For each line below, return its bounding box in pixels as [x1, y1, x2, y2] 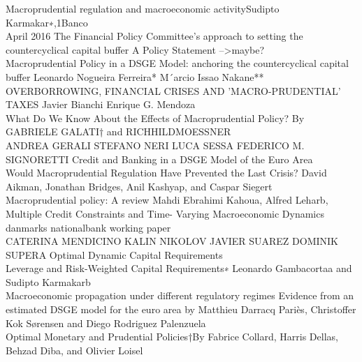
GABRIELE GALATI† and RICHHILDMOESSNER [6, 124, 231, 139]
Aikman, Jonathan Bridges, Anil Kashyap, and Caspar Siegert [6, 179, 273, 193]
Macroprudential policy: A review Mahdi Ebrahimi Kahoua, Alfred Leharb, [6, 193, 328, 207]
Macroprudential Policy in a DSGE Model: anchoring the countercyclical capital [6, 56, 349, 70]
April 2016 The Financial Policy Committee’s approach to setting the [6, 29, 303, 43]
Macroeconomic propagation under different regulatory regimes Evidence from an [6, 288, 354, 303]
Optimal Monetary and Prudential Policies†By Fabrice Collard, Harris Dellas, [6, 329, 338, 344]
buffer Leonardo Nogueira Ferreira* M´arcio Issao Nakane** [6, 69, 264, 84]
